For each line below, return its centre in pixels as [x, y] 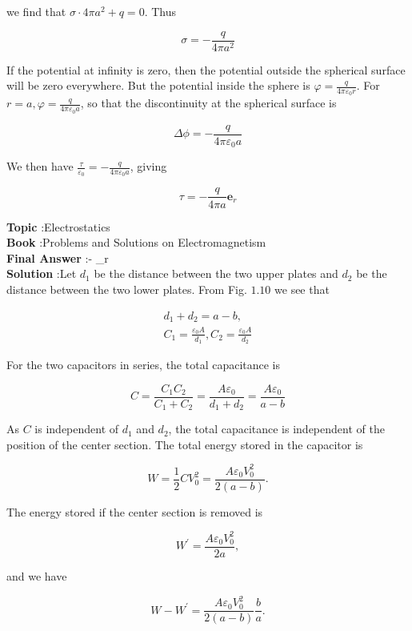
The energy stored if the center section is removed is [135, 511]
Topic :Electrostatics [58, 226]
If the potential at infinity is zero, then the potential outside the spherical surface [206, 69]
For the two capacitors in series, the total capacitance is [144, 364]
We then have [40, 166]
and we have [37, 575]
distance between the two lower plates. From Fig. [127, 289]
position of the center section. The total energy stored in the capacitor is [185, 444]
